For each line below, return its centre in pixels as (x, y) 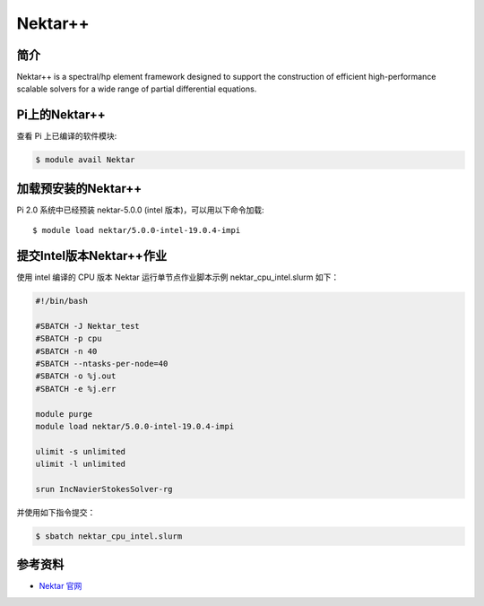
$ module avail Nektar (85, 160)
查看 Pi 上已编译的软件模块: (67, 136)
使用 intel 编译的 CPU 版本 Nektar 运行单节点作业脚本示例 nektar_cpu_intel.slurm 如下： (178, 277)
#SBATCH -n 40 (66, 351)
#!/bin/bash (62, 301)
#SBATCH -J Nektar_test (88, 326)
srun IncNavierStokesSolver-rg (104, 489)
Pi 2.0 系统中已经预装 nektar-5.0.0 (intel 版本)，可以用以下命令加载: (140, 210)
